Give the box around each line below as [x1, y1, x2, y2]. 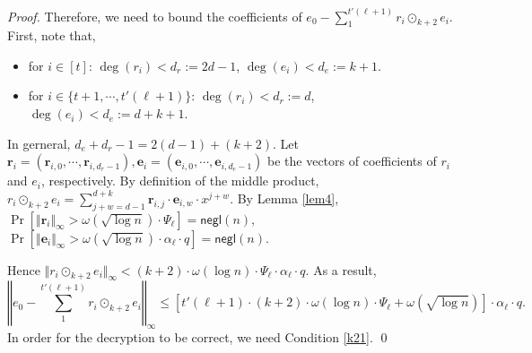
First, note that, [7, 26, 96, 45]
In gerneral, [7, 133, 71, 152]
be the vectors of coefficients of [267, 151, 437, 170]
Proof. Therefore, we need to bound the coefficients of [7, 6, 302, 25]
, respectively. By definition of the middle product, [40, 171, 319, 190]
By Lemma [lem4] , [237, 188, 339, 207]
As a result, [313, 260, 377, 279]
